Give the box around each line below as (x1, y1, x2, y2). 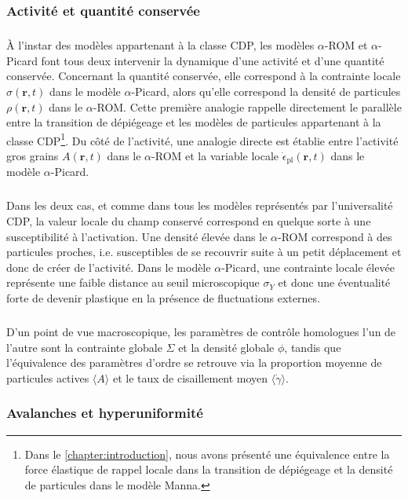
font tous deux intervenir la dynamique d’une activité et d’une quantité (41, 52, 384, 68)
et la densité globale (178, 339, 275, 355)
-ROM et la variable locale (151, 148, 279, 164)
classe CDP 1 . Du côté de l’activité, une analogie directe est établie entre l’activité (6, 130, 399, 148)
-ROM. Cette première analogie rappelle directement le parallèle (93, 98, 402, 115)
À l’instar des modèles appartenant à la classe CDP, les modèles (6, 37, 315, 53)
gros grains (6, 148, 59, 164)
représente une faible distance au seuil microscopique (6, 274, 260, 291)
